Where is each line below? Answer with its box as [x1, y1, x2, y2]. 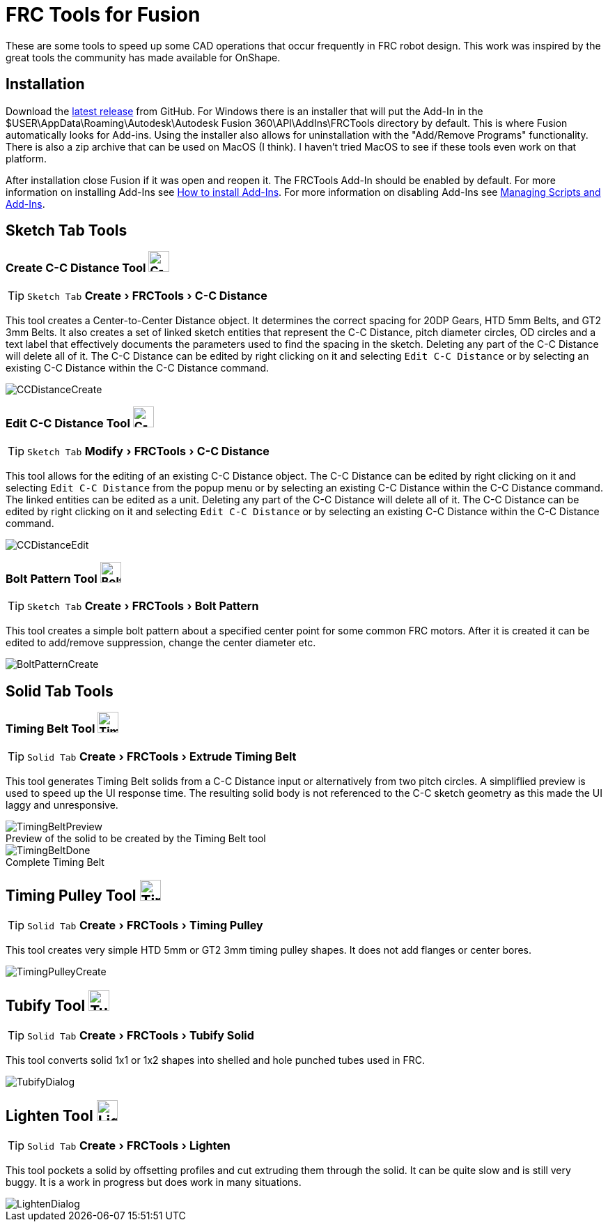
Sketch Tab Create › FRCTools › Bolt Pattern [27, 599, 259, 613]
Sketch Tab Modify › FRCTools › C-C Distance [27, 443, 270, 458]
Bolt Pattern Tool [6, 571, 98, 586]
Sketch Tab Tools [6, 222, 127, 240]
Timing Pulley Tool [6, 886, 137, 904]
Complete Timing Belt [6, 855, 104, 868]
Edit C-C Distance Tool [6, 416, 130, 431]
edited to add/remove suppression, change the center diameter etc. [6, 637, 316, 649]
